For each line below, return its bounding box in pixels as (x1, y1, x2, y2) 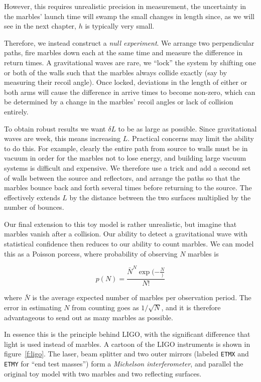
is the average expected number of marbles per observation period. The (32, 292, 251, 303)
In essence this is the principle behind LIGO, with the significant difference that (4, 329, 250, 339)
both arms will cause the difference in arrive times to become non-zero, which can (4, 86, 255, 97)
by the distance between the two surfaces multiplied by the (69, 192, 251, 202)
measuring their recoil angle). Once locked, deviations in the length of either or (4, 77, 247, 87)
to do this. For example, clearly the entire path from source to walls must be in (4, 143, 248, 153)
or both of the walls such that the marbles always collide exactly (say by (4, 67, 227, 77)
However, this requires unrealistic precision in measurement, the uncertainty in (4, 1, 246, 11)
